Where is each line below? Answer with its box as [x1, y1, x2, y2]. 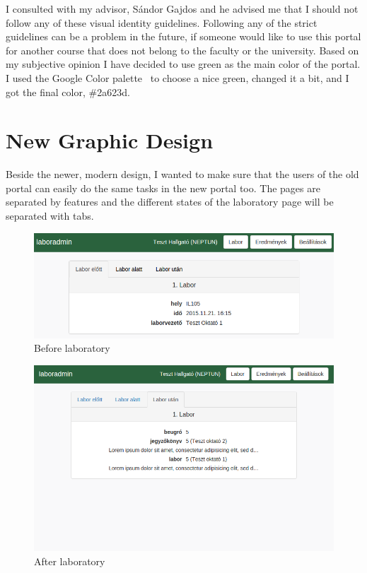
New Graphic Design [6, 126, 214, 155]
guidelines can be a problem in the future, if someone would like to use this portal [6, 29, 361, 44]
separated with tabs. [6, 208, 94, 223]
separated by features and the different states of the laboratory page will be [6, 194, 334, 209]
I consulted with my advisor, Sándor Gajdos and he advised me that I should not [6, 1, 359, 16]
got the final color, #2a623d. [6, 84, 130, 99]
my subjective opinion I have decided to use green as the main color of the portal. [6, 57, 361, 71]
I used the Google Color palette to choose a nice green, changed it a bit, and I [6, 70, 349, 85]
